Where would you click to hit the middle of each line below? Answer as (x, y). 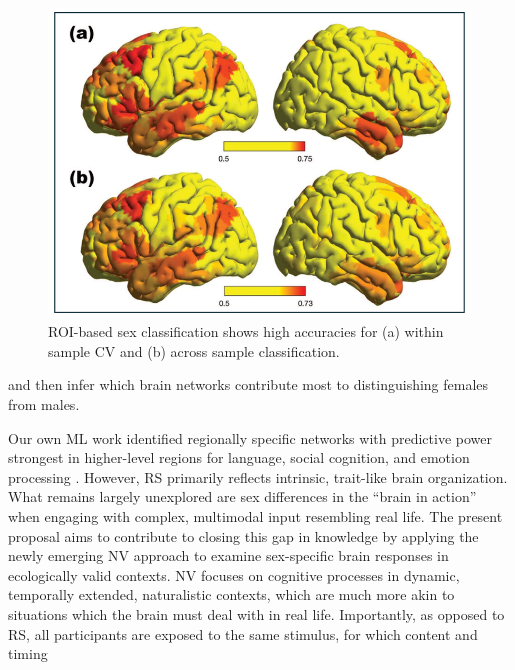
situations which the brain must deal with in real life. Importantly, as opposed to (256, 614)
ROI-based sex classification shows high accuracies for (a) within (246, 331)
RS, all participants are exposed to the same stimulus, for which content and (243, 633)
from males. (44, 404)
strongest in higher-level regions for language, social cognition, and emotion (239, 457)
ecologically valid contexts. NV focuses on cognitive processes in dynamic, (234, 574)
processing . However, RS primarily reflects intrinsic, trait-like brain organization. (258, 476)
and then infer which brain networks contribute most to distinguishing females (248, 384)
